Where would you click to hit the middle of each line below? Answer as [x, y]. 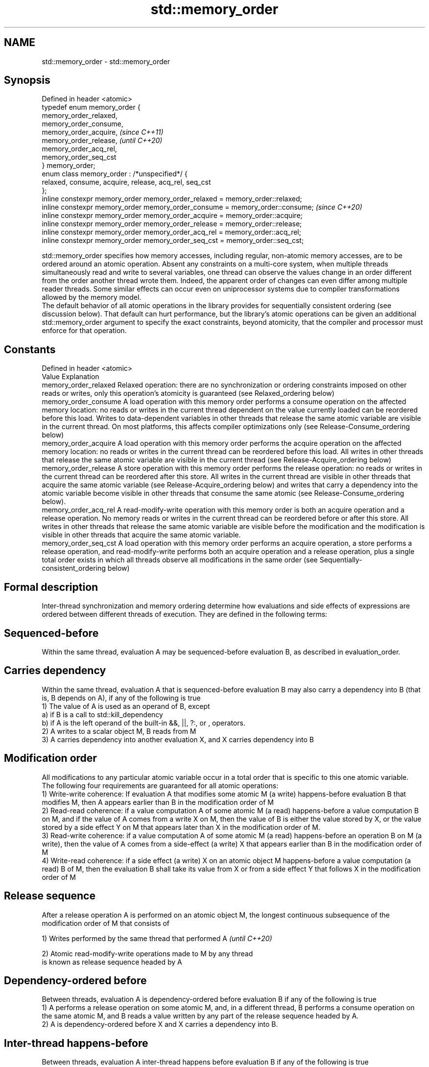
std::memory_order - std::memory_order [106, 61]
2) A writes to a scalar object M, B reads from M [119, 731]
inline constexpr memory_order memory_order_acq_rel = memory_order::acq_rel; [171, 232]
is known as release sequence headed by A [112, 962]
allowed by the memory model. [92, 297]
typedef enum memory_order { [91, 107]
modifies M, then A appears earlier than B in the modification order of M [158, 802]
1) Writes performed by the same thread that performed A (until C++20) [157, 938]
